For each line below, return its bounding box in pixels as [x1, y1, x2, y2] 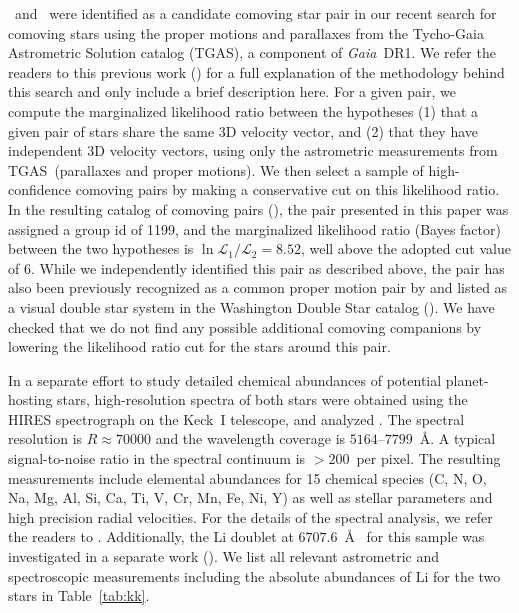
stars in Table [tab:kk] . [8, 585, 150, 606]
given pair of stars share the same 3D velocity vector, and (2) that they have [8, 120, 479, 141]
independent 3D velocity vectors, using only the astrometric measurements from [8, 140, 498, 161]
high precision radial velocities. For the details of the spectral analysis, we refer [8, 506, 493, 527]
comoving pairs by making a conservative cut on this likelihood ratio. [75, 179, 500, 200]
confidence [8, 179, 71, 200]
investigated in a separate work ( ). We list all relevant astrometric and [8, 546, 439, 567]
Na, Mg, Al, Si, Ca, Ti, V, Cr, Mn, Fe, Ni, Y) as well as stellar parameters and [8, 487, 493, 508]
